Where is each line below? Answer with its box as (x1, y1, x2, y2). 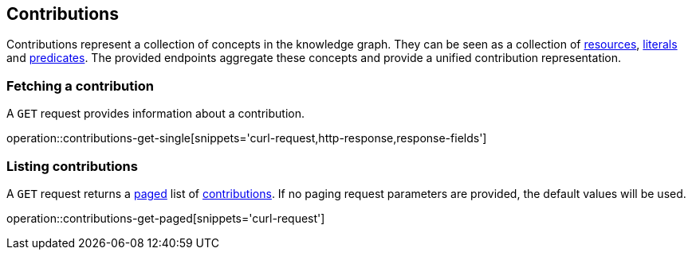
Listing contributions (6, 157, 138, 174)
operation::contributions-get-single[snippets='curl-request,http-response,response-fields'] (6, 131, 487, 145)
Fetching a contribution (6, 77, 154, 94)
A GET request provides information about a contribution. (6, 107, 305, 121)
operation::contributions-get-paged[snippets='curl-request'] (6, 211, 325, 225)
